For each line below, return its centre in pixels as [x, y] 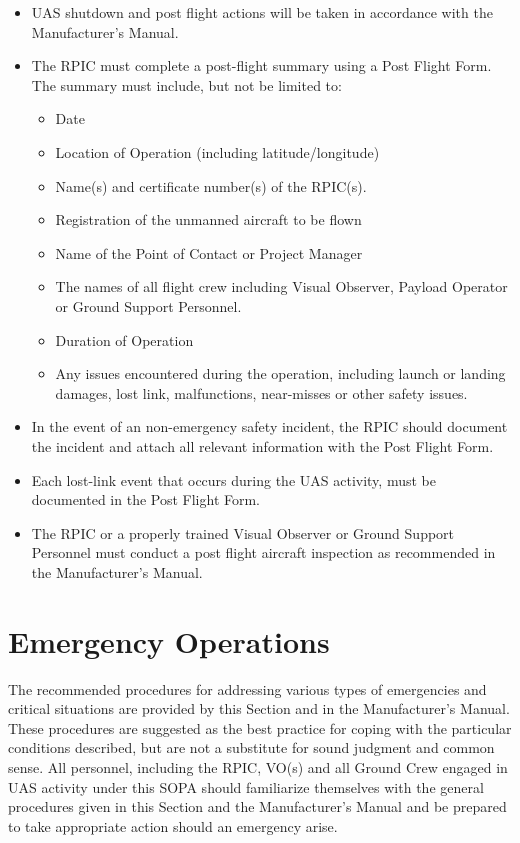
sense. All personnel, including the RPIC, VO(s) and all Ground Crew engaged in [258, 766]
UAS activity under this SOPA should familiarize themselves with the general [246, 786]
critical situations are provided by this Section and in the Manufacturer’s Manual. [259, 708]
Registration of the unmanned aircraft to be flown [208, 219]
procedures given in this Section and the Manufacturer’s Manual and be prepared [257, 806]
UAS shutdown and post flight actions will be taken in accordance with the [262, 12]
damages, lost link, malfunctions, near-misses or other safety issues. [261, 392]
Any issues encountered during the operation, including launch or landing [280, 373]
